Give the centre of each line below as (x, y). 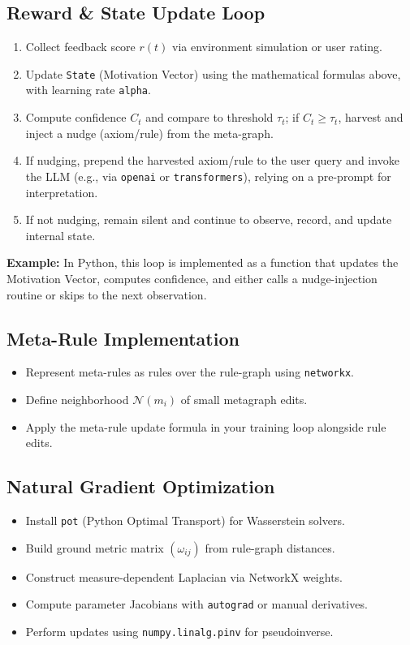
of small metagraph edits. (244, 399)
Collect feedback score (80, 47)
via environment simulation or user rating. (277, 47)
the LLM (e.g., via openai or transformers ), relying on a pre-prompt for (208, 176)
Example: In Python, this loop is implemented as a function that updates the (203, 262)
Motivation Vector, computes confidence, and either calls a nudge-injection (192, 278)
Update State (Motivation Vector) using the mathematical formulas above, (213, 73)
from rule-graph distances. (270, 547)
